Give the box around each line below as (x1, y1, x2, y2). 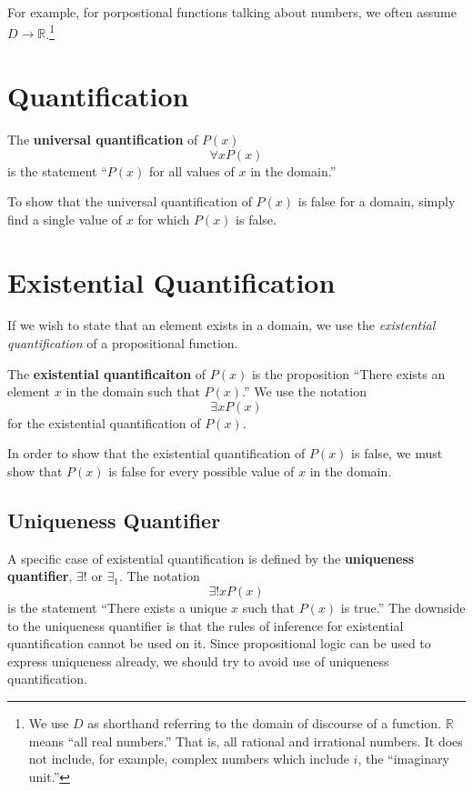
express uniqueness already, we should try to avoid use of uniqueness (7, 651, 389, 670)
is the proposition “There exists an (251, 364, 446, 383)
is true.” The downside (340, 598, 466, 617)
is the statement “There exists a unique (7, 598, 227, 617)
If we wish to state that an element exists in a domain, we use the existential (7, 315, 436, 335)
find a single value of (7, 209, 123, 228)
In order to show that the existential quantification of (7, 444, 306, 463)
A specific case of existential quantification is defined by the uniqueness (7, 548, 415, 567)
